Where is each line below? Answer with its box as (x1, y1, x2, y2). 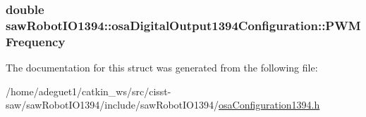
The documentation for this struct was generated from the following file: (6, 60, 318, 75)
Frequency (6, 32, 66, 50)
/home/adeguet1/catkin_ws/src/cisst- (6, 83, 171, 98)
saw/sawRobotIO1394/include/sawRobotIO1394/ (6, 97, 219, 112)
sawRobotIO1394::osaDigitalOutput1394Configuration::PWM (6, 16, 361, 34)
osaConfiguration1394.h (219, 97, 320, 112)
